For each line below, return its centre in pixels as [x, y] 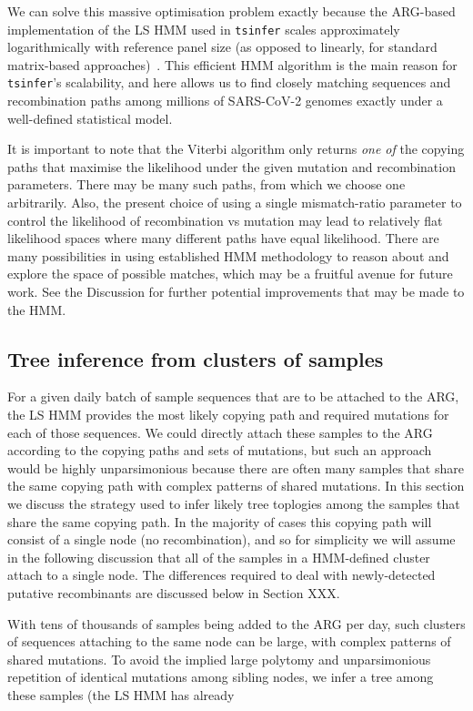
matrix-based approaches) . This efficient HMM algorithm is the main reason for [232, 64]
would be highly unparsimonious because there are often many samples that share [236, 467]
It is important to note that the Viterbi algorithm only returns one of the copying [236, 149]
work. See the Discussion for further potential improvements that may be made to [236, 292]
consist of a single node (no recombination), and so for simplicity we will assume [231, 539]
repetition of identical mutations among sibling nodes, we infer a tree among [221, 677]
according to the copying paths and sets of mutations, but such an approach [220, 450]
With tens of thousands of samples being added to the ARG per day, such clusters [236, 623]
